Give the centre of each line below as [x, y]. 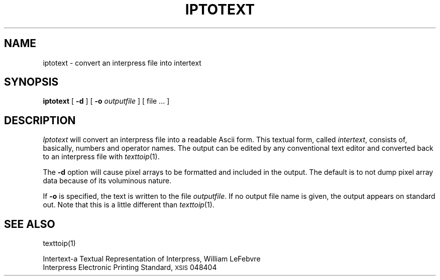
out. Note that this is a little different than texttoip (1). [129, 205]
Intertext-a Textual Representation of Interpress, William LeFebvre [152, 259]
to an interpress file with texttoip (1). [101, 157]
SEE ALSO [30, 224]
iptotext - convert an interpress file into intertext [122, 63]
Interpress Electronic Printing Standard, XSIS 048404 [130, 267]
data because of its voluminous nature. [107, 181]
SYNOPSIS [31, 82]
